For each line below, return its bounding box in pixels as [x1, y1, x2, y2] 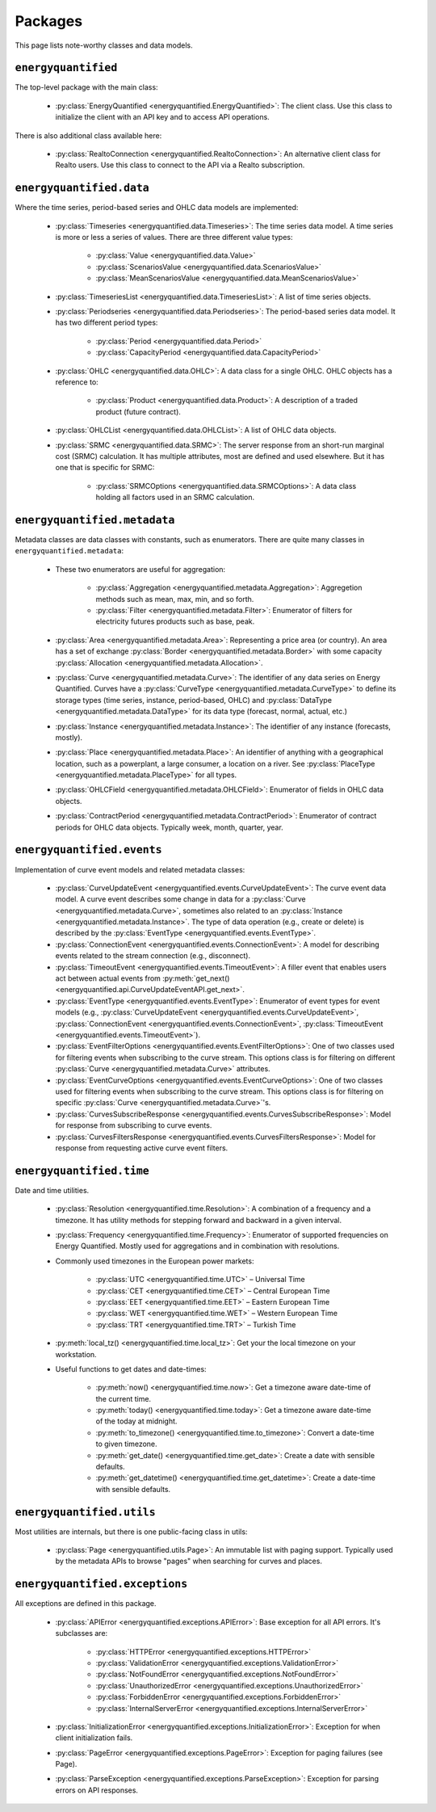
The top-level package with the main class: [15, 82, 158, 92]
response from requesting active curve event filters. [55, 1143, 228, 1153]
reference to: [55, 377, 99, 387]
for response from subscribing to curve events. [55, 1120, 212, 1130]
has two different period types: [55, 317, 158, 327]
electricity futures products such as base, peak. [95, 616, 255, 626]
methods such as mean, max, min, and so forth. [95, 594, 254, 603]
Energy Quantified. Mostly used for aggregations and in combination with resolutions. [55, 1241, 340, 1251]
